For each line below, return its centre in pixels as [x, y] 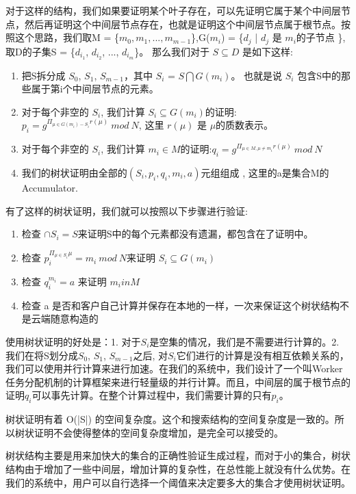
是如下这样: [268, 51]
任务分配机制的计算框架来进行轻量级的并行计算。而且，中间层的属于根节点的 [178, 381]
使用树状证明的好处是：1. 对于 [73, 341]
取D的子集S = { [40, 51]
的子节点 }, [321, 37]
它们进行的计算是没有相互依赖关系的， [263, 355]
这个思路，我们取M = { [67, 37]
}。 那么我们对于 [172, 51]
